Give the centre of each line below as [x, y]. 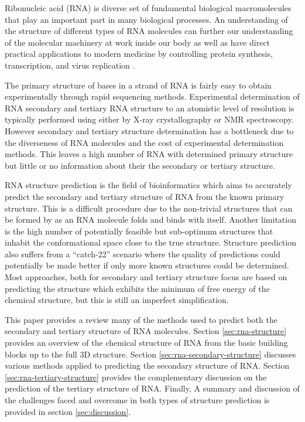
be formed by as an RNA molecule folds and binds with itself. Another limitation [150, 219]
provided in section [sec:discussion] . [68, 411]
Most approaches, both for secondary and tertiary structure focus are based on [146, 277]
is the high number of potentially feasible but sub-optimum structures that [139, 231]
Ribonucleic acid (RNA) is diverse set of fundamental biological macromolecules [148, 8]
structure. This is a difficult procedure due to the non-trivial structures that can [149, 208]
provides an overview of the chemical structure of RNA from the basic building [146, 343]
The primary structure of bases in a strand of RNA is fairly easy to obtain [138, 85]
